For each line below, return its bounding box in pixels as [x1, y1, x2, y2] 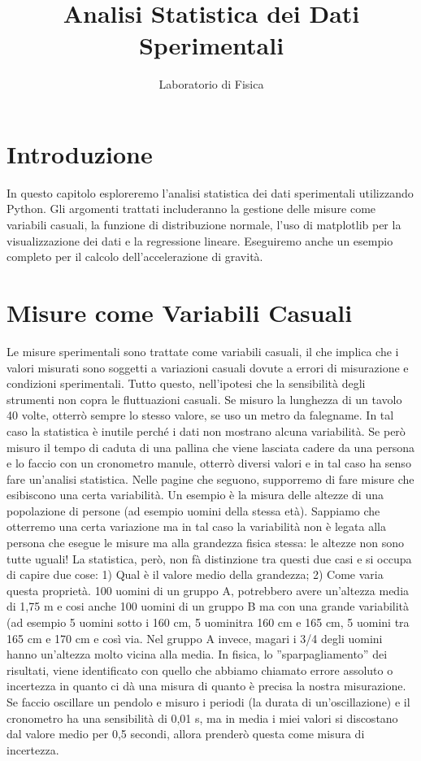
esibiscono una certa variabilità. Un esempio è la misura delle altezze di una [7, 486, 384, 503]
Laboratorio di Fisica [158, 76, 264, 93]
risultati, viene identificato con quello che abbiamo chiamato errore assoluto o [7, 661, 393, 678]
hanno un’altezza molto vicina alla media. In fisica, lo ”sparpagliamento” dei [7, 646, 388, 663]
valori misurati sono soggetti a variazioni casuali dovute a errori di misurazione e [7, 359, 409, 376]
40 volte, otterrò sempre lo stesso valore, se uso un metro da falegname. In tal [7, 407, 394, 424]
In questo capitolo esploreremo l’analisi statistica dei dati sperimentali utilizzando [7, 184, 414, 201]
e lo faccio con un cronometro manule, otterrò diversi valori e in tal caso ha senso [7, 454, 411, 472]
